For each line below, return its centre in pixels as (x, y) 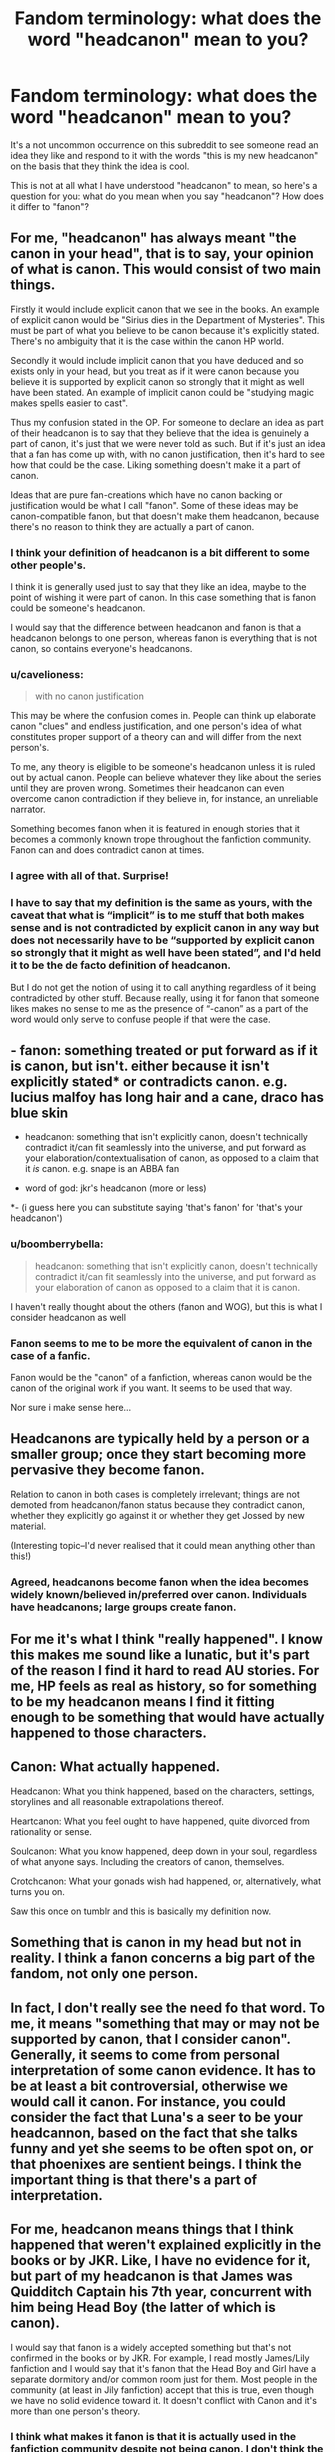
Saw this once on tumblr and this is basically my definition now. (141, 1911)
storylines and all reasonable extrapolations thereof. (117, 1801)
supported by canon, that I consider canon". (150, 2038)
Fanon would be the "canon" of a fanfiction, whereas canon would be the (161, 1377)
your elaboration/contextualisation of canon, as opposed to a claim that (171, 1158)
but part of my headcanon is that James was (151, 2276)
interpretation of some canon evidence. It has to (163, 2070)
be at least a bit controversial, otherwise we (149, 2085)
